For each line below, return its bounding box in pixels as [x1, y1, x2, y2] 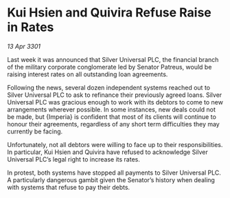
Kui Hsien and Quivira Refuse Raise [7, 5, 211, 21]
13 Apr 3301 [7, 42, 41, 50]
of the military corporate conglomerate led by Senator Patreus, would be [7, 63, 212, 71]
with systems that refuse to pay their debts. [7, 183, 130, 191]
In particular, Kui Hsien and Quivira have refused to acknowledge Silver [7, 148, 208, 156]
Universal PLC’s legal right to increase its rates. [7, 155, 141, 163]
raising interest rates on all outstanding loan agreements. [7, 70, 168, 78]
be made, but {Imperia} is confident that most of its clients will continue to [7, 112, 216, 121]
